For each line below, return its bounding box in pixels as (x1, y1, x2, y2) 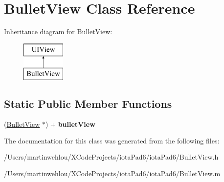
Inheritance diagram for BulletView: (4, 26, 112, 37)
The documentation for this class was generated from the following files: (4, 135, 220, 145)
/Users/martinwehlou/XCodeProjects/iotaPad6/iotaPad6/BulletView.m (4, 168, 221, 178)
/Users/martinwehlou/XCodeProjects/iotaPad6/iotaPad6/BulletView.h (4, 152, 219, 162)
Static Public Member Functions (4, 96, 172, 111)
